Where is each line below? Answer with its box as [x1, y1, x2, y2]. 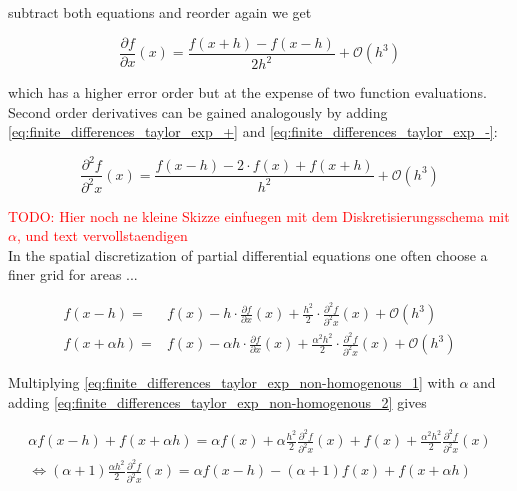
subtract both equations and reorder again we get [8, 2, 312, 22]
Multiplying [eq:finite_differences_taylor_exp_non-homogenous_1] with [8, 372, 455, 393]
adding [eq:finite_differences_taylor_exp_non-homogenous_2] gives [8, 391, 427, 412]
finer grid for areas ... [8, 264, 138, 285]
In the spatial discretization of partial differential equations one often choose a [8, 244, 488, 265]
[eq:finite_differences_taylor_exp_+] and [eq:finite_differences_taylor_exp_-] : [8, 121, 498, 142]
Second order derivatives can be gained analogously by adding [8, 101, 388, 122]
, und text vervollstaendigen [16, 225, 188, 246]
